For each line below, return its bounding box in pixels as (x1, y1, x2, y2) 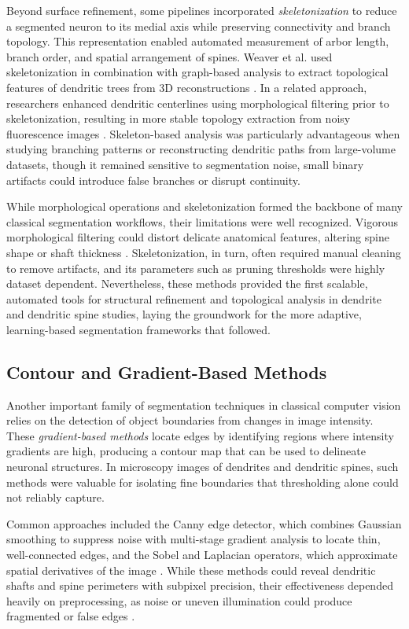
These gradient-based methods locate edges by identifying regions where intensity (6, 427, 394, 443)
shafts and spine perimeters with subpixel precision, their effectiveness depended (6, 577, 393, 594)
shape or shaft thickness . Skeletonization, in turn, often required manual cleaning (6, 244, 401, 260)
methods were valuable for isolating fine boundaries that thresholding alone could (6, 473, 399, 490)
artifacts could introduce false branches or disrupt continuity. (6, 171, 300, 188)
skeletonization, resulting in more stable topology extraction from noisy (6, 110, 351, 127)
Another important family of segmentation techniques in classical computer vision (6, 396, 401, 413)
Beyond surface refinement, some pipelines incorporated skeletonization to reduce (6, 2, 397, 18)
